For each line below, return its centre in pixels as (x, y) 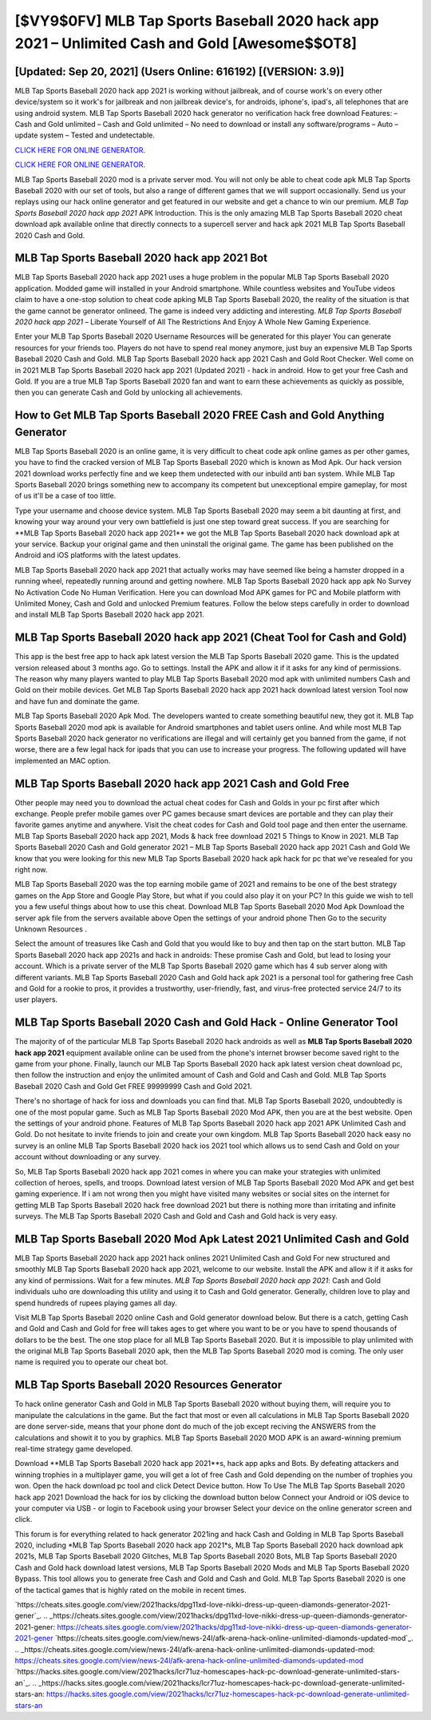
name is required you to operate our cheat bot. (91, 1362)
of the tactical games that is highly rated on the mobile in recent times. (130, 1590)
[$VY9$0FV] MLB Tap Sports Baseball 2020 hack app (197, 21)
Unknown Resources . (51, 929)
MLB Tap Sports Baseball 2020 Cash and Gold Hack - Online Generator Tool (206, 1023)
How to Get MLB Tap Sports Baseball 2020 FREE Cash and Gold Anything (200, 415)
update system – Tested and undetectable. (85, 135)
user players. (36, 999)
